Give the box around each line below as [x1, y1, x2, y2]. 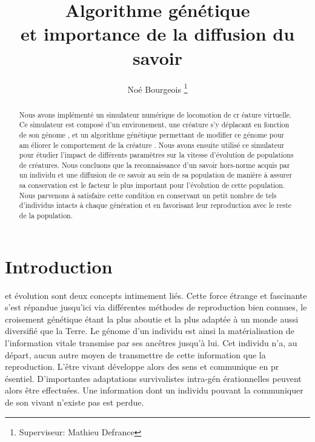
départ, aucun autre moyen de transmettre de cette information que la [5, 348, 266, 361]
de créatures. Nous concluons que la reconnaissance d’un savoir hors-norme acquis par [19, 159, 290, 170]
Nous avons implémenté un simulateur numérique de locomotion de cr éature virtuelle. [19, 109, 292, 119]
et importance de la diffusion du [20, 21, 295, 46]
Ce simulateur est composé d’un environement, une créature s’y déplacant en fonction [19, 119, 290, 130]
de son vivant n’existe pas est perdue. [5, 396, 144, 409]
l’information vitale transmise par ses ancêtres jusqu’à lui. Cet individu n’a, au [5, 337, 297, 349]
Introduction [5, 253, 113, 278]
